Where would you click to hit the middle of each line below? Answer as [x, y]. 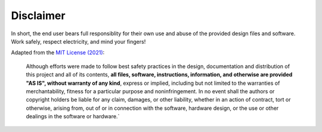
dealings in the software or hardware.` [73, 116]
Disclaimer [38, 16]
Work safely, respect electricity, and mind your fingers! [78, 41]
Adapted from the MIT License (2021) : [58, 53]
